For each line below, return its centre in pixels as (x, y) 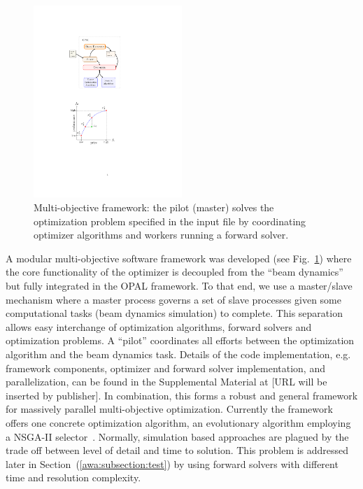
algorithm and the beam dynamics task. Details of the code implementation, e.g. (178, 354)
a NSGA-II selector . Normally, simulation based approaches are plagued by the (177, 436)
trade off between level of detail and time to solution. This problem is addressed (177, 450)
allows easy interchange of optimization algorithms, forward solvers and (159, 326)
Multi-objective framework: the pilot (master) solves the (154, 207)
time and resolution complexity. (73, 477)
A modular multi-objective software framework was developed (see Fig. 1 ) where (179, 258)
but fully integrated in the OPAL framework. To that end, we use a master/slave (179, 285)
